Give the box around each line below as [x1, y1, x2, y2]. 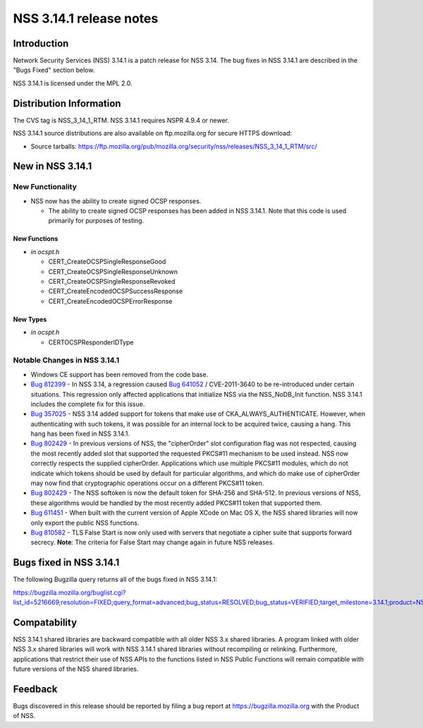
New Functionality [13, 182, 78, 192]
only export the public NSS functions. [30, 518, 140, 527]
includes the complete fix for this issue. [30, 400, 145, 408]
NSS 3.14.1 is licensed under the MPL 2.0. [13, 78, 133, 88]
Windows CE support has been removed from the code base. [30, 370, 209, 378]
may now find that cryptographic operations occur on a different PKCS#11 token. [30, 479, 264, 487]
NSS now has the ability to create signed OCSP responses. [30, 196, 202, 205]
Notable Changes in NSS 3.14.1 [13, 355, 120, 365]
